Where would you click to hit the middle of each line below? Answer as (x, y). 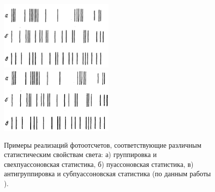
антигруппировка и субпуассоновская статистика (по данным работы (107, 174)
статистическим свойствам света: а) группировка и (81, 154)
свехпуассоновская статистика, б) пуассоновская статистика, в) (99, 164)
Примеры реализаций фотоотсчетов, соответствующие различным (103, 144)
